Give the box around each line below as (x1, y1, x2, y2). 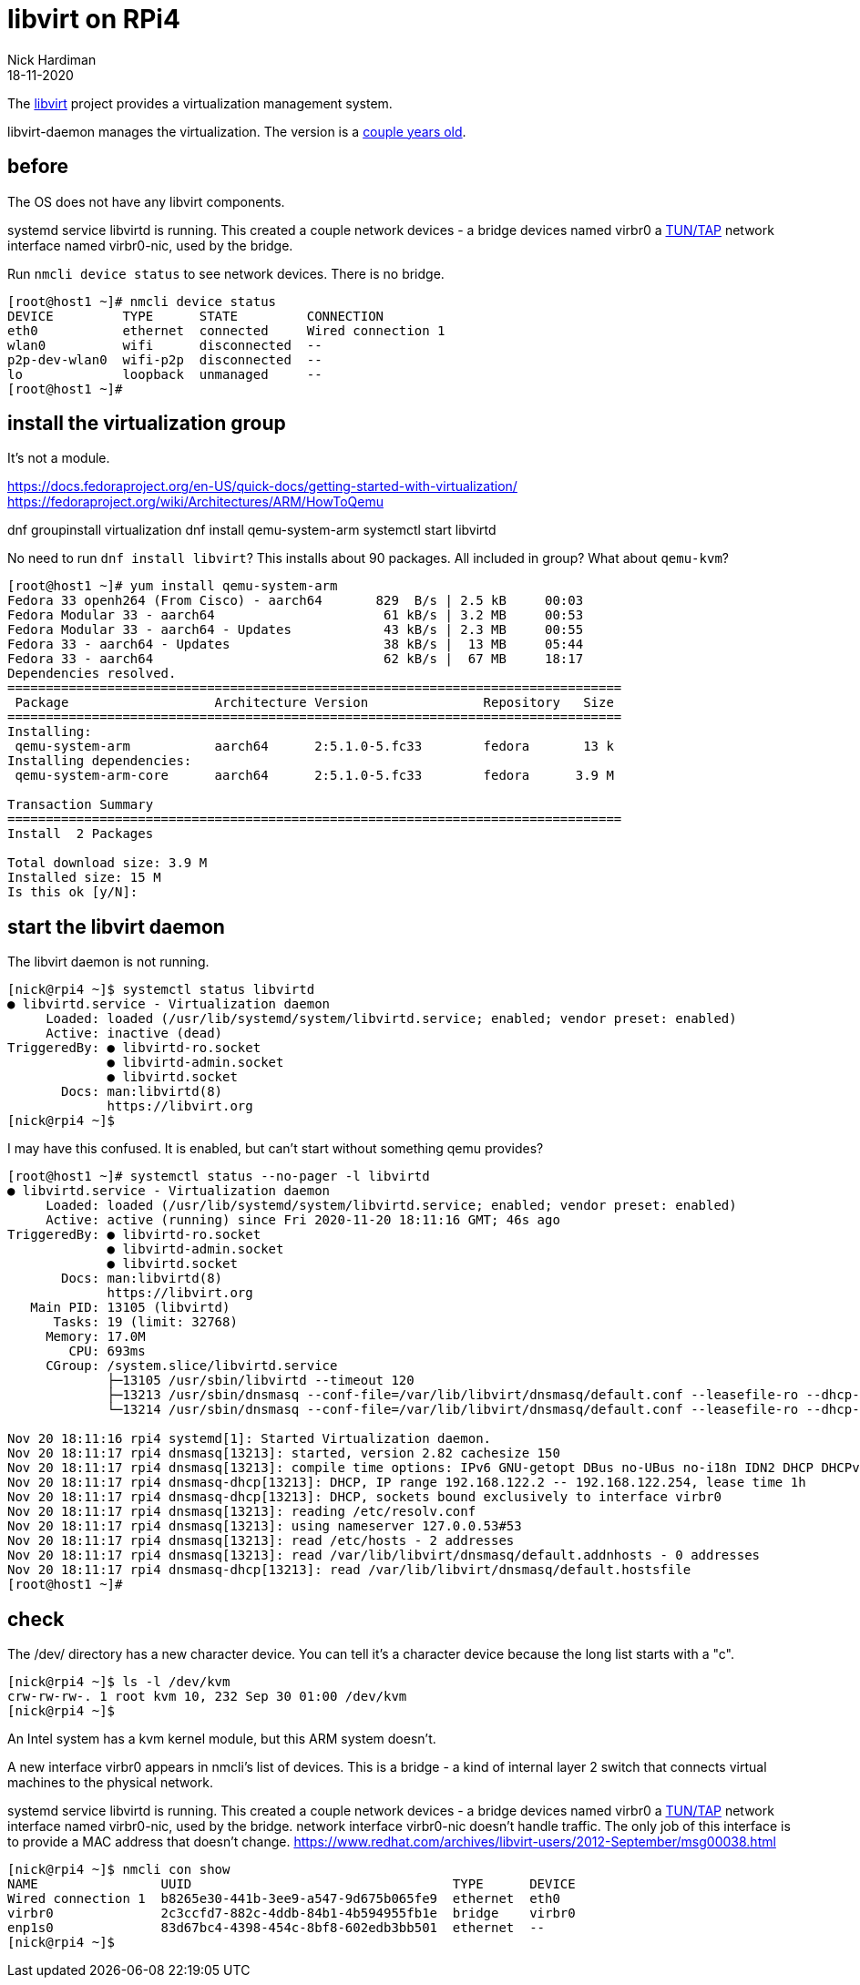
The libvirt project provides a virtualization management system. (7, 95, 393, 111)
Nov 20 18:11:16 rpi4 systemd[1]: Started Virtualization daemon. (7, 1431, 492, 1447)
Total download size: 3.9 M (7, 855, 208, 871)
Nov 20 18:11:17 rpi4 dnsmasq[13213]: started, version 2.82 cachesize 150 (7, 1446, 560, 1461)
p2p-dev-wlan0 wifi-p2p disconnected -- (7, 352, 322, 367)
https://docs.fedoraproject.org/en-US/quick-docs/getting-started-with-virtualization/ (7, 478, 517, 495)
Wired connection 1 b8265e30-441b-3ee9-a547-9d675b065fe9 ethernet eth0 (7, 1891, 560, 1907)
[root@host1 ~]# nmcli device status (7, 293, 277, 309)
